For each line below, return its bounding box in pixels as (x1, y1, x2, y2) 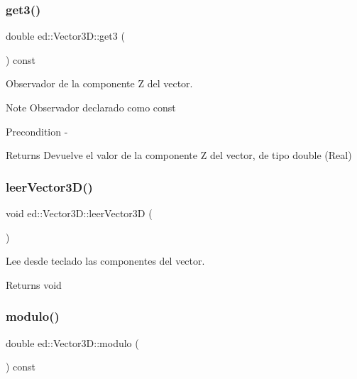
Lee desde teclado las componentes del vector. (6, 253, 205, 268)
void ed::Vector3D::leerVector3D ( (6, 206, 153, 220)
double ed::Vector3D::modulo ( (6, 335, 139, 350)
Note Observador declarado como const (6, 100, 176, 114)
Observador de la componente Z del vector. (6, 76, 193, 91)
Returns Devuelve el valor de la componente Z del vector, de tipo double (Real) (6, 148, 352, 163)
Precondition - (6, 123, 68, 138)
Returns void (6, 277, 62, 292)
